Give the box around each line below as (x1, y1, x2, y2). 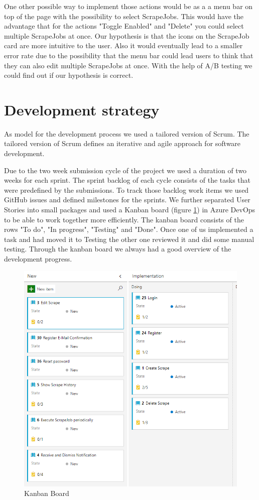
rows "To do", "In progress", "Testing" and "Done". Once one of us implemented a (4, 224, 253, 234)
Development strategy (4, 99, 160, 119)
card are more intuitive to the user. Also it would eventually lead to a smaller (4, 40, 243, 51)
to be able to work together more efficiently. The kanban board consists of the (4, 214, 244, 224)
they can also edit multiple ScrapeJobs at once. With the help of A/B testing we (4, 60, 252, 70)
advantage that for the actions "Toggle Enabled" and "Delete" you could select (4, 21, 244, 31)
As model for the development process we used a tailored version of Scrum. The (4, 128, 249, 139)
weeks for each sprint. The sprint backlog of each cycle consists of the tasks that (4, 175, 251, 185)
